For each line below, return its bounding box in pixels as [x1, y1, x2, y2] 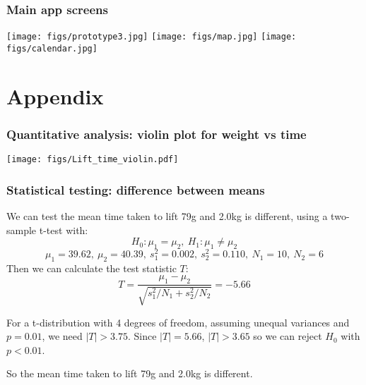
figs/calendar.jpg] [6, 43, 98, 54]
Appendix [6, 81, 104, 110]
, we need [42, 329, 83, 343]
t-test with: [39, 222, 88, 237]
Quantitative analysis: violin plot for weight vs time [6, 125, 307, 142]
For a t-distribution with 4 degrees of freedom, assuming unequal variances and [6, 314, 350, 329]
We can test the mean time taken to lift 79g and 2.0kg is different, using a [6, 209, 328, 223]
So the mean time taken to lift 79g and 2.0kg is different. [6, 366, 253, 381]
